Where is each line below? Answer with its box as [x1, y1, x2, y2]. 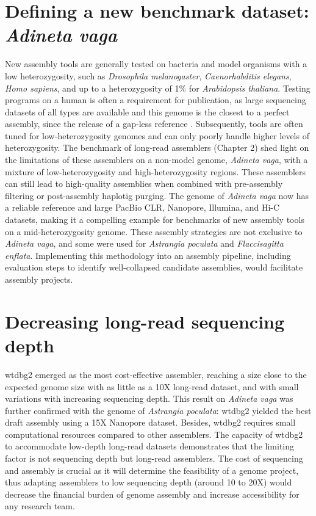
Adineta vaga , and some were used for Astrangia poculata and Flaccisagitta [5, 237, 284, 250]
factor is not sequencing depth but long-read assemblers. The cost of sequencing [5, 452, 303, 465]
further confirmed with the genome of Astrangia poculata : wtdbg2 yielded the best [5, 404, 312, 416]
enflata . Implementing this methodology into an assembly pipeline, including [5, 249, 291, 261]
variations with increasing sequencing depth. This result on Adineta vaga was [5, 392, 293, 405]
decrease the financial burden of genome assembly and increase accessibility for [5, 487, 300, 500]
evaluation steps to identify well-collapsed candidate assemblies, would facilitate [5, 261, 303, 274]
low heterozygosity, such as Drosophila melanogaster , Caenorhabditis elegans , [5, 69, 292, 82]
